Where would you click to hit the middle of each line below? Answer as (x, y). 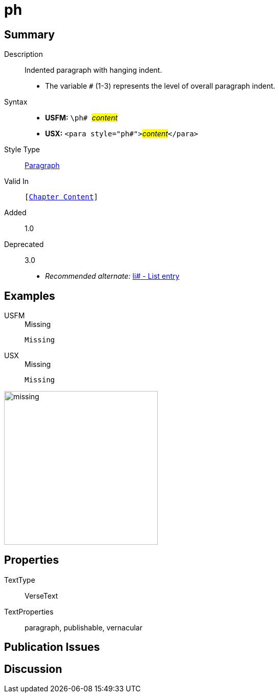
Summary (29, 34)
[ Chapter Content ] (61, 197)
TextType (20, 580)
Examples (30, 296)
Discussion (33, 669)
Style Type (22, 150)
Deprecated (24, 244)
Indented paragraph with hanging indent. (93, 70)
